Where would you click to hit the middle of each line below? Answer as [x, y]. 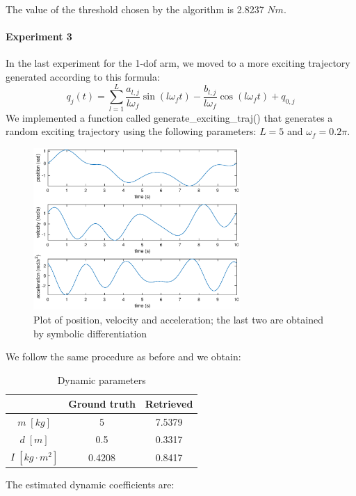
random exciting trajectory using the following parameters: [131, 131]
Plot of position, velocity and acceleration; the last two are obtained [178, 319]
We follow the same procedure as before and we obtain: [123, 357]
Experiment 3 [39, 37]
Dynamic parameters [102, 379]
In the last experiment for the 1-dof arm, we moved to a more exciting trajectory [178, 63]
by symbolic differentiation [90, 333]
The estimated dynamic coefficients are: [90, 485]
